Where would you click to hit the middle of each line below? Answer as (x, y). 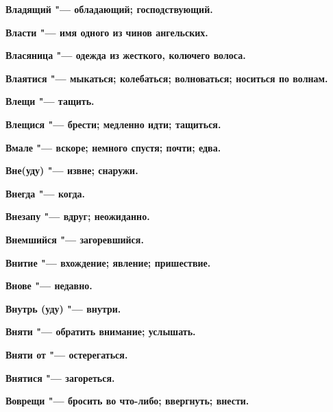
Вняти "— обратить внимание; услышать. (101, 331)
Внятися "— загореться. (60, 377)
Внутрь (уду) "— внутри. (63, 308)
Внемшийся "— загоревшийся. (75, 239)
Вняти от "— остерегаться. (67, 354)
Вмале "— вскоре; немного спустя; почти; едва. (113, 147)
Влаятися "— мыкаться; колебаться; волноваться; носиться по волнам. (167, 78)
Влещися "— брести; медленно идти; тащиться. (113, 124)
